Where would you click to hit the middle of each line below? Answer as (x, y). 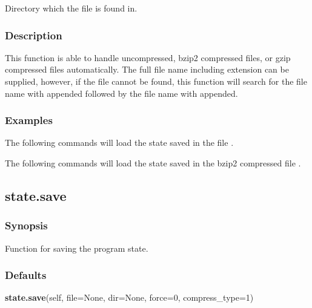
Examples (29, 120)
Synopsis (26, 225)
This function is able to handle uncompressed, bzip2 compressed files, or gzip (148, 57)
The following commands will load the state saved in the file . (119, 143)
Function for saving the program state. (77, 248)
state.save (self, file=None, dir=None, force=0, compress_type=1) (129, 297)
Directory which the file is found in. (71, 8)
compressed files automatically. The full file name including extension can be (147, 69)
